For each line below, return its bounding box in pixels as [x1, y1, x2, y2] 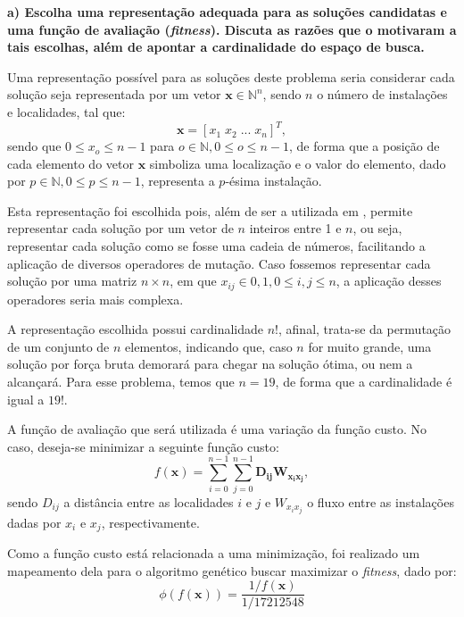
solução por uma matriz [7, 271, 137, 290]
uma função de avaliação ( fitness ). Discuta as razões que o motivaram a [7, 20, 457, 38]
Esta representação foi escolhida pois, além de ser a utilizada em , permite [7, 201, 413, 220]
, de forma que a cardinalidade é [275, 372, 452, 391]
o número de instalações [317, 85, 448, 104]
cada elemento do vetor [7, 154, 134, 172]
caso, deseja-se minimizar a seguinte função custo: [7, 437, 279, 455]
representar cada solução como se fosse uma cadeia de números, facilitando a [7, 237, 426, 255]
